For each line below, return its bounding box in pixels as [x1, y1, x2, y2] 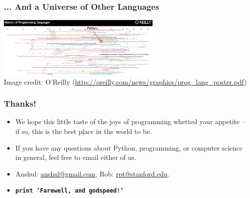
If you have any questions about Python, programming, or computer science [15, 142, 243, 153]
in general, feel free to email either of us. [15, 152, 136, 162]
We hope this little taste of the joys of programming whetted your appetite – [15, 116, 246, 127]
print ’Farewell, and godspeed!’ [15, 187, 124, 195]
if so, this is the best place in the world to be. [15, 126, 152, 136]
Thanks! [4, 97, 37, 110]
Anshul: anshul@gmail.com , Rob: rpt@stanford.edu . [15, 168, 170, 178]
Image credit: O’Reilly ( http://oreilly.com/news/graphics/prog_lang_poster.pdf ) [4, 76, 247, 87]
